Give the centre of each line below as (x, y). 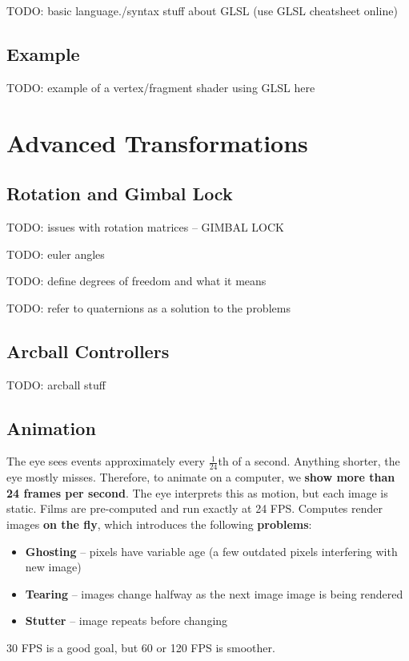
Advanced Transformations (157, 142)
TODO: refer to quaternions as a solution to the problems (148, 307)
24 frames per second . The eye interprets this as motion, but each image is (197, 492)
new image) (53, 567)
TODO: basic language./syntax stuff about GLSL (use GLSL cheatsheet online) (202, 10)
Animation (51, 427)
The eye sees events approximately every (106, 461)
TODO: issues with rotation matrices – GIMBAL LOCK (145, 226)
